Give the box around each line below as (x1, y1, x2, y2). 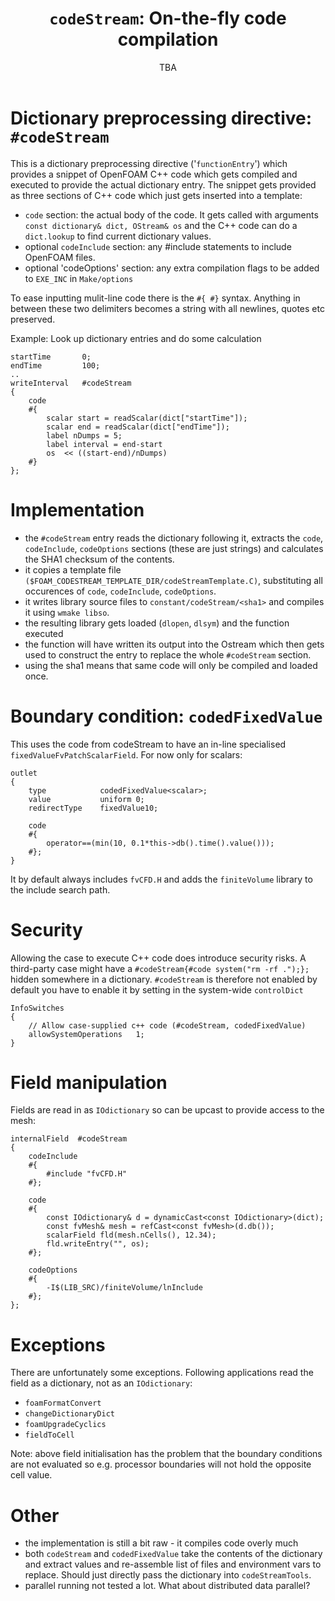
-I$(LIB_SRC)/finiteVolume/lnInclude (46, 1283, 203, 1293)
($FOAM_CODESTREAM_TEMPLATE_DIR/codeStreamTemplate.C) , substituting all (24, 574, 323, 586)
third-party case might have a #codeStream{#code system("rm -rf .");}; (10, 962, 310, 974)
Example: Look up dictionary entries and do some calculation (10, 332, 262, 344)
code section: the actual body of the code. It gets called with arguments (24, 208, 319, 221)
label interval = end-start (46, 439, 163, 449)
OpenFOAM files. (24, 251, 96, 263)
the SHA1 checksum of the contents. (24, 553, 175, 565)
